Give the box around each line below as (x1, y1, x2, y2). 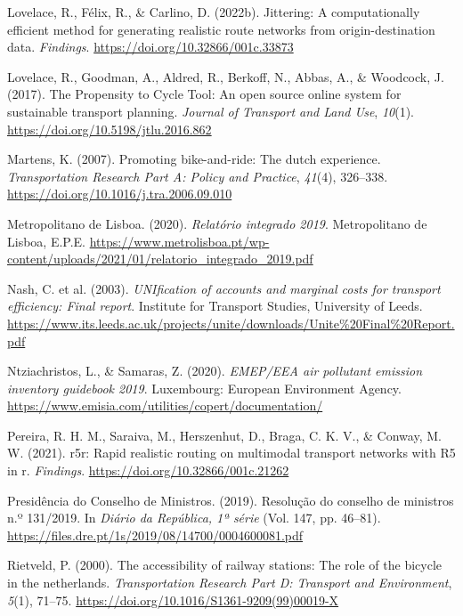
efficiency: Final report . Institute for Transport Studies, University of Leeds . (7, 296, 423, 315)
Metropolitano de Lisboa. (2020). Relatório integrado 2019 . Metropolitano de (7, 214, 427, 232)
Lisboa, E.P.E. (7, 231, 86, 250)
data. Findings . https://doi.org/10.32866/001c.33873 (7, 37, 294, 56)
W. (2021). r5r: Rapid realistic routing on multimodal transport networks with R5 (7, 443, 456, 462)
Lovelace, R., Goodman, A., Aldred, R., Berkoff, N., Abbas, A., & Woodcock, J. (7, 67, 444, 85)
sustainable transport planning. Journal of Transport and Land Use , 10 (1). (7, 101, 415, 120)
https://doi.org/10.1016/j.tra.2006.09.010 (7, 184, 232, 203)
